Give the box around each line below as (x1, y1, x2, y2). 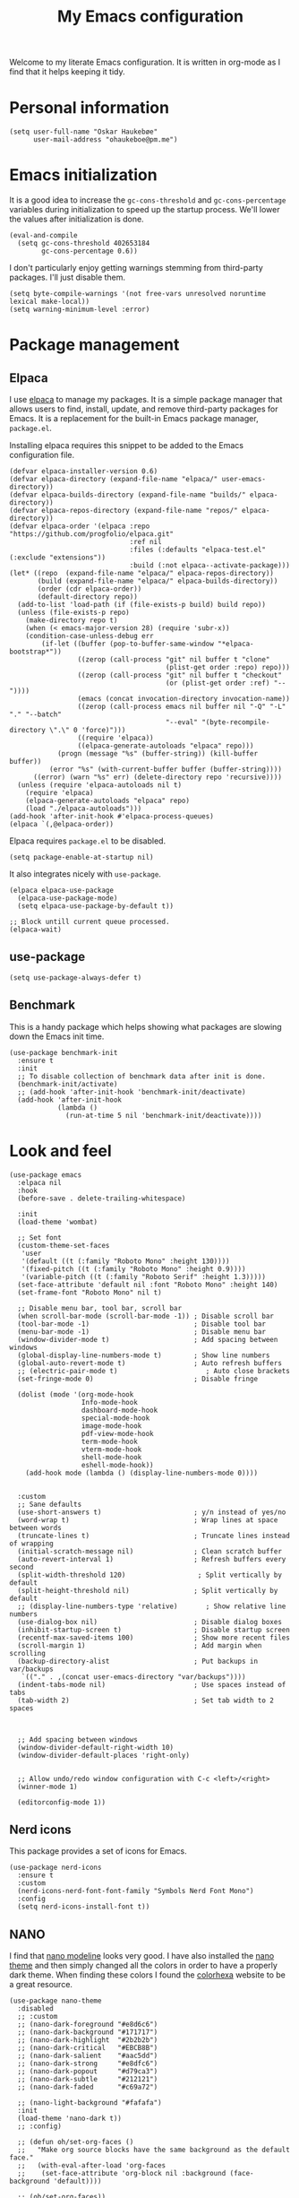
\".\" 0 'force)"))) (48, 726, 126, 735)
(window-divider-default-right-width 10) (17, 1743, 175, 1752)
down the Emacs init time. (9, 1031, 105, 1042)
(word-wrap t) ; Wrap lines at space (17, 1515, 278, 1525)
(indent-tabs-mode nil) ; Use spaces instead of (17, 1680, 286, 1689)
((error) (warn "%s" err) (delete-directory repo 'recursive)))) (32, 773, 282, 782)
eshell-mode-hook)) (81, 1460, 154, 1469)
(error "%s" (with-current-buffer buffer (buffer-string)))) (48, 765, 282, 774)
